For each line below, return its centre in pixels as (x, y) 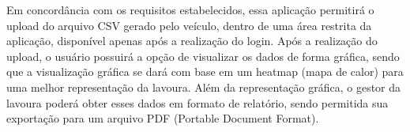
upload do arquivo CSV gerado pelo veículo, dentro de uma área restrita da (189, 25)
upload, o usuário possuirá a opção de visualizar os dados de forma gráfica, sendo (203, 56)
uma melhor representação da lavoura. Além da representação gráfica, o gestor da (204, 87)
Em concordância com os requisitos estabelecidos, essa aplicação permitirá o (190, 9)
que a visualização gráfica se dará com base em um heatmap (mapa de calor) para (205, 72)
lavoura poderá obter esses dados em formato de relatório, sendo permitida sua (197, 102)
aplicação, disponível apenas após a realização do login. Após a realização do (192, 41)
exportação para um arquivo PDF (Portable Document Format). (163, 118)
